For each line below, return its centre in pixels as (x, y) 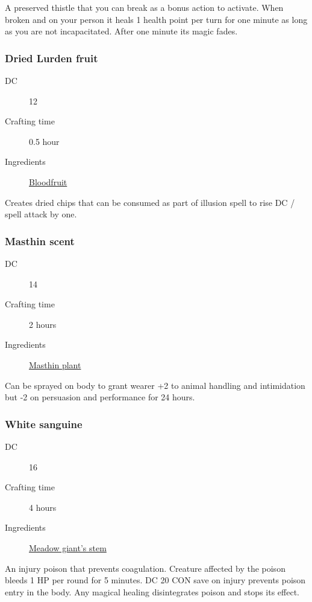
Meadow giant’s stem (68, 547)
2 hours (43, 324)
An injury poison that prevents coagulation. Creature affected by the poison (145, 568)
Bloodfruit (48, 181)
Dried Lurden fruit (51, 58)
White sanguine (44, 424)
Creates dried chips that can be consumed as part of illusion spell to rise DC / (150, 202)
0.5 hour (44, 141)
